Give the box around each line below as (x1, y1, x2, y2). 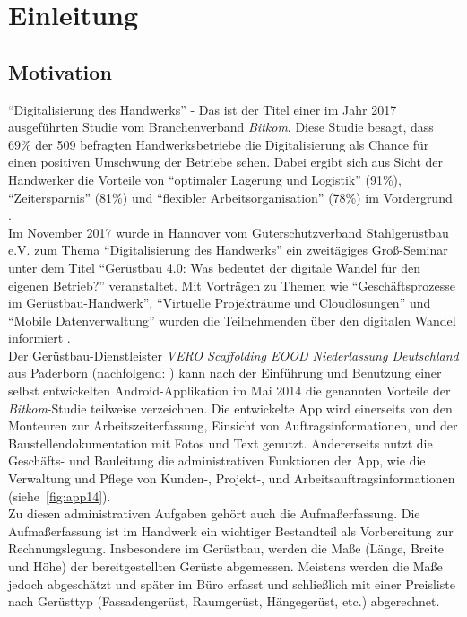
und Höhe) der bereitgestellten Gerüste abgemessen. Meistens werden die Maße (8, 557, 443, 576)
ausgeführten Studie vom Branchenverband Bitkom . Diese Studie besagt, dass (8, 117, 434, 136)
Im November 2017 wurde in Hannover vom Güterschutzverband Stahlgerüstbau (8, 222, 449, 241)
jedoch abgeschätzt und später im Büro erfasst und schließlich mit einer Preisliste (8, 574, 455, 593)
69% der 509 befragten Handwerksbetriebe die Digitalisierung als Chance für (8, 135, 429, 153)
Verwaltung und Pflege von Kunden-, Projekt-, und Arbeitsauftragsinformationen (8, 469, 455, 488)
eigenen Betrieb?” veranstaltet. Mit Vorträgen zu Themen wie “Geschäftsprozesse (8, 275, 455, 294)
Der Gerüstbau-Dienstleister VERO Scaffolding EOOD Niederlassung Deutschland (8, 345, 459, 364)
